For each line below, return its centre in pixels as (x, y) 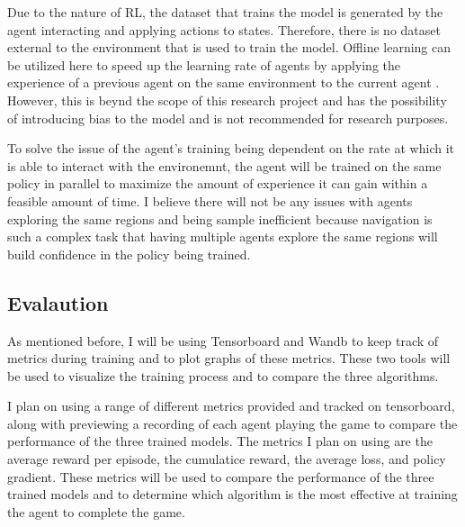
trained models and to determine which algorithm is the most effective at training (232, 494)
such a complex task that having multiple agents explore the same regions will (223, 236)
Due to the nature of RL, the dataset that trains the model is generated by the (225, 12)
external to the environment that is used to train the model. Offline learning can (229, 47)
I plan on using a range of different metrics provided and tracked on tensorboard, (231, 406)
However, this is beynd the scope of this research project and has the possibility (227, 100)
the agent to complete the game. (96, 511)
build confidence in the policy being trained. (129, 254)
